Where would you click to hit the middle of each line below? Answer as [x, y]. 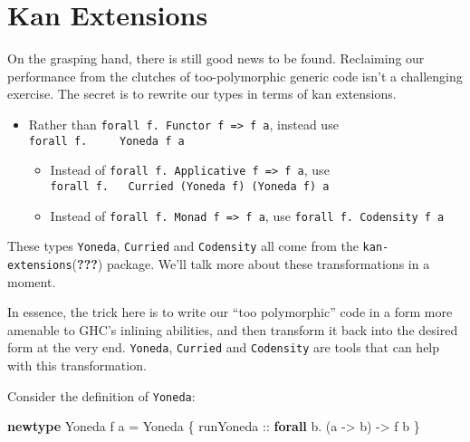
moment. [32, 281]
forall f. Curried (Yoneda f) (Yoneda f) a [190, 186]
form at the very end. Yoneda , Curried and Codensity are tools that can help [224, 347]
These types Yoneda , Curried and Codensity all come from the [183, 246]
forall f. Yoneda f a [106, 141]
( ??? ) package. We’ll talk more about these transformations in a [251, 263]
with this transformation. [77, 365]
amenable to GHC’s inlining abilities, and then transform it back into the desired [233, 329]
